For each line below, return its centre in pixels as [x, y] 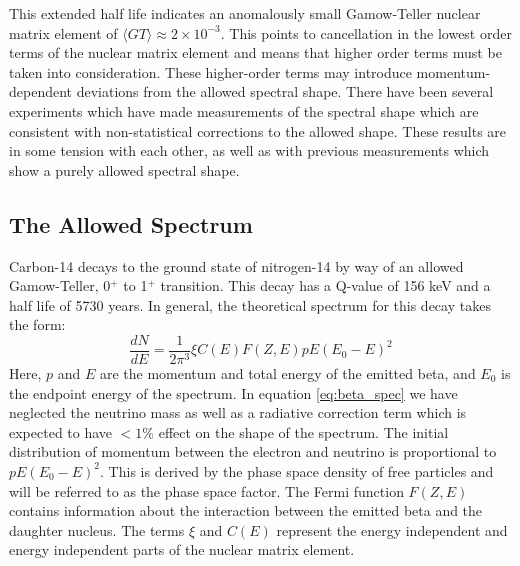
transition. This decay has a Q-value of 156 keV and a [325, 285]
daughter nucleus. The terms [97, 529]
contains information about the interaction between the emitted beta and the [246, 510]
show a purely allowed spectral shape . [124, 169]
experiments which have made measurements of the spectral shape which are [244, 110]
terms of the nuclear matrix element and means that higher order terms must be [255, 52]
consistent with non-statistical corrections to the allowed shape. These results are [258, 130]
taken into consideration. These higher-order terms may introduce [210, 71]
